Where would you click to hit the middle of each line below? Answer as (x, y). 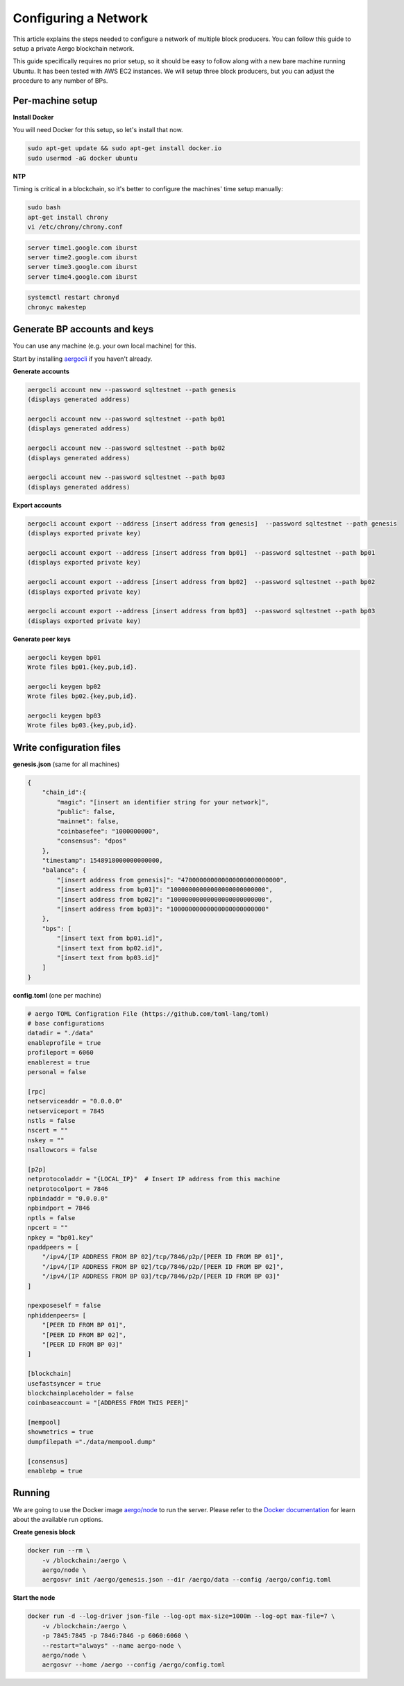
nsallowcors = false (62, 1150)
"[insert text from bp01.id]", (110, 938)
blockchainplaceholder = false (81, 1393)
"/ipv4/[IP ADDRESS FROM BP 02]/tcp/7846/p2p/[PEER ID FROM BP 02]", (163, 1266)
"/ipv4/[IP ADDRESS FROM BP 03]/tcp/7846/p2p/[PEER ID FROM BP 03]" (161, 1276)
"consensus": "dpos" (92, 841)
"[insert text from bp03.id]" (108, 957)
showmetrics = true (60, 1432)
